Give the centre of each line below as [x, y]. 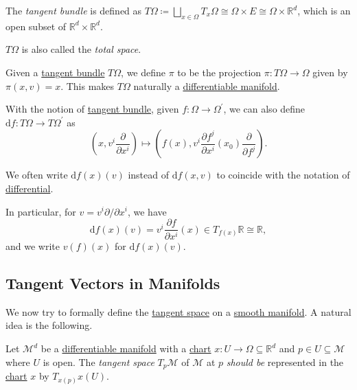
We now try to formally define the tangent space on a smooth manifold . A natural [178, 311]
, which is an [324, 10]
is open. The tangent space [99, 362]
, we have [147, 211]
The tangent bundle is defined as [74, 10]
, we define [143, 72]
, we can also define [264, 109]
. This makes [88, 85]
